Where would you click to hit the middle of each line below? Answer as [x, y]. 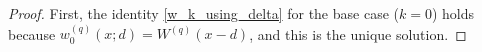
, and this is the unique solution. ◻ [358, 33]
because [32, 33]
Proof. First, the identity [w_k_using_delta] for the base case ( [203, 13]
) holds [453, 13]
